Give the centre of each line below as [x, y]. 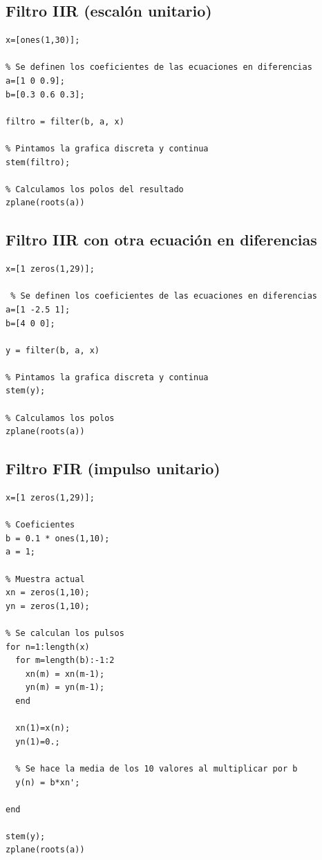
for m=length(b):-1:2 [65, 661]
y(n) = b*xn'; [48, 782]
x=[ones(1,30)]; [43, 40]
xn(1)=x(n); [43, 728]
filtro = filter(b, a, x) [65, 121]
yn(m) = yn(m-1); [65, 688]
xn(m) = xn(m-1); [65, 674]
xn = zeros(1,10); [48, 593]
